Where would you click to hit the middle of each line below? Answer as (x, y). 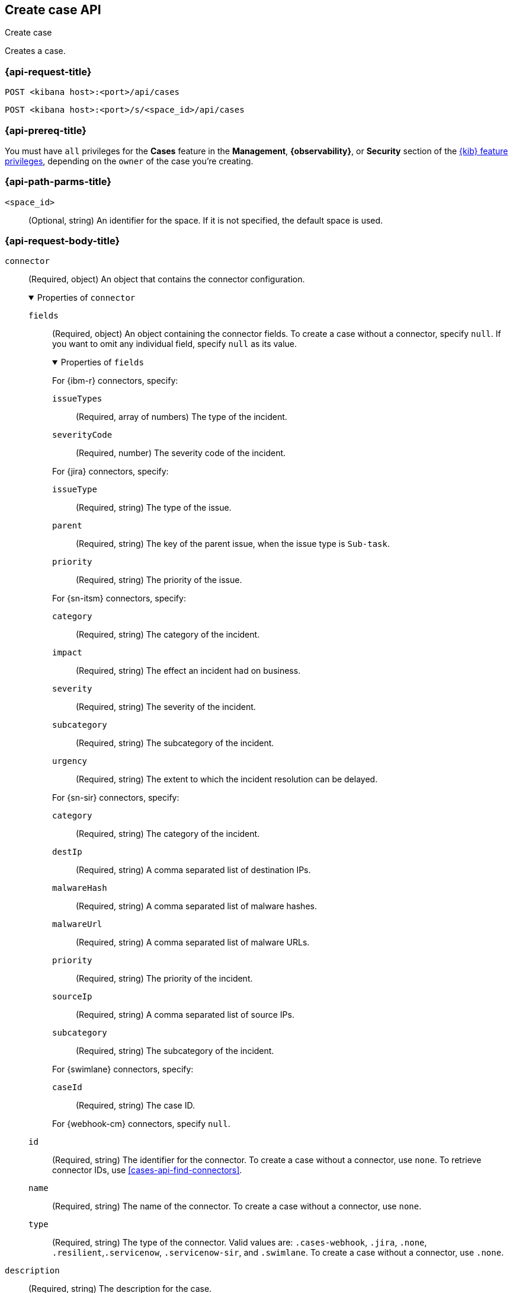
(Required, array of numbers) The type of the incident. (182, 417)
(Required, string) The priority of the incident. (164, 979)
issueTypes (77, 399)
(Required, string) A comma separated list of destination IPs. (193, 870)
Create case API (53, 10)
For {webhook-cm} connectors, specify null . (141, 1124)
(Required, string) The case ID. (135, 1106)
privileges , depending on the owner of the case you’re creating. (129, 161)
